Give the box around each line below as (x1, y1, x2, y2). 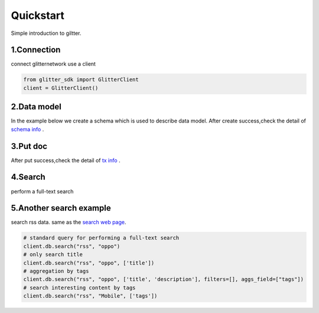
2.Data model (11, 102, 62, 112)
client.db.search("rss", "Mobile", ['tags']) (23, 293, 158, 299)
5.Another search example (11, 203, 112, 213)
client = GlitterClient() (23, 85, 99, 91)
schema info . (11, 125, 44, 133)
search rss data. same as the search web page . (11, 219, 126, 226)
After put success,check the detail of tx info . (11, 157, 121, 164)
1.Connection (11, 45, 61, 55)
